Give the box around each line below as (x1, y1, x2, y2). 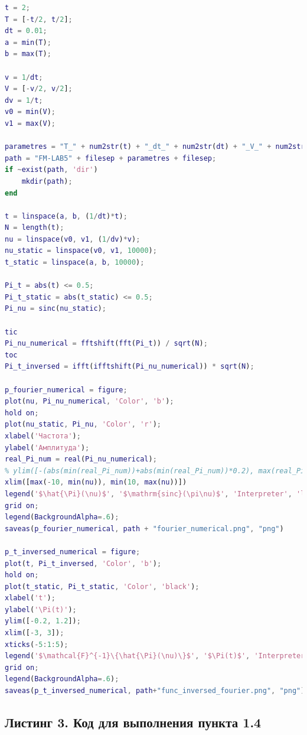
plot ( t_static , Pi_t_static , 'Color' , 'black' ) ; (5, 582, 200, 591)
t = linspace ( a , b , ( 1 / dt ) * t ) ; (5, 212, 128, 220)
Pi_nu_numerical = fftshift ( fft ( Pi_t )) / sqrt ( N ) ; (5, 339, 208, 348)
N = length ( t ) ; (5, 223, 64, 232)
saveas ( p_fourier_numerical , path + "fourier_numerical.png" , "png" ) (5, 524, 284, 533)
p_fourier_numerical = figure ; (5, 385, 128, 394)
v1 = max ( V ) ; (5, 119, 56, 128)
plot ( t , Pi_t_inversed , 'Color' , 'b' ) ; (5, 559, 162, 568)
